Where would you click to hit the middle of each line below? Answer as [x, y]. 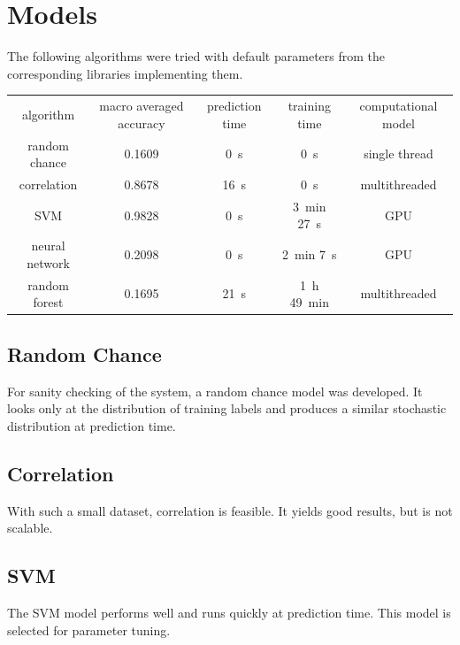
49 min [309, 302]
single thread [399, 154]
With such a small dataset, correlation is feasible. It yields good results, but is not [230, 510]
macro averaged [142, 106]
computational [399, 106]
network [48, 262]
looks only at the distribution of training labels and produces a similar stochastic [227, 408]
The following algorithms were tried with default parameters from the [196, 56]
